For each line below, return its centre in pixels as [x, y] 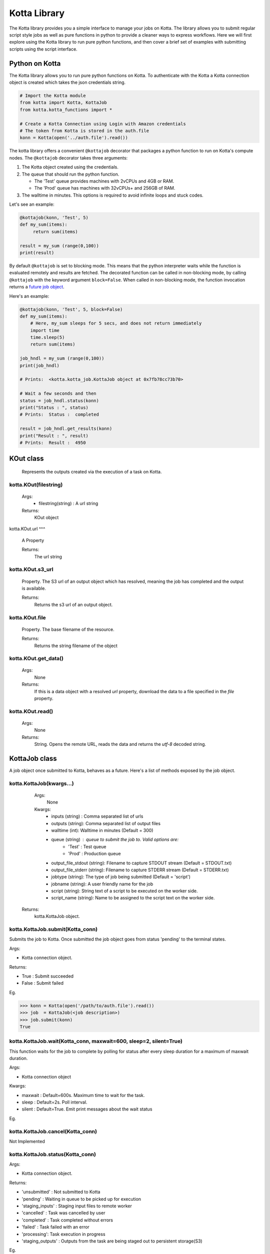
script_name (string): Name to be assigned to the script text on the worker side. [133, 898]
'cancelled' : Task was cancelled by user [63, 1213]
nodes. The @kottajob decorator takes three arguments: [68, 158]
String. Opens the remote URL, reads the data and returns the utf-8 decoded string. [120, 744]
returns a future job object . [37, 287]
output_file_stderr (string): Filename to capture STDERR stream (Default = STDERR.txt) [140, 870]
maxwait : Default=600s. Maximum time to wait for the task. [83, 1095]
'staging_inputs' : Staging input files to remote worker [77, 1206]
